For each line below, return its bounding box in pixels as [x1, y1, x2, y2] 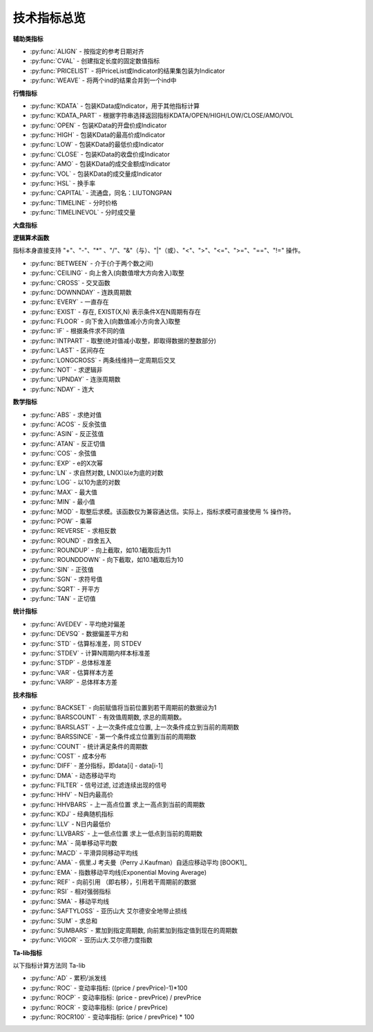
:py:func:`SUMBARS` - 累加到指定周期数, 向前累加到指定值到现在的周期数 [30, 926, 238, 934]
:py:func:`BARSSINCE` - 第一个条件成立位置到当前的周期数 [30, 732, 197, 741]
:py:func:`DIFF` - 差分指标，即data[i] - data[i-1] [30, 761, 164, 770]
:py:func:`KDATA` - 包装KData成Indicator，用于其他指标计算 [30, 101, 200, 110]
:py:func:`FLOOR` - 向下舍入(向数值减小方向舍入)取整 [30, 317, 181, 325]
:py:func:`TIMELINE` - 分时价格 [30, 198, 117, 207]
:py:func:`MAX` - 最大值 [30, 488, 98, 496]
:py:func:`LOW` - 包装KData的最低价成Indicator [30, 141, 164, 149]
